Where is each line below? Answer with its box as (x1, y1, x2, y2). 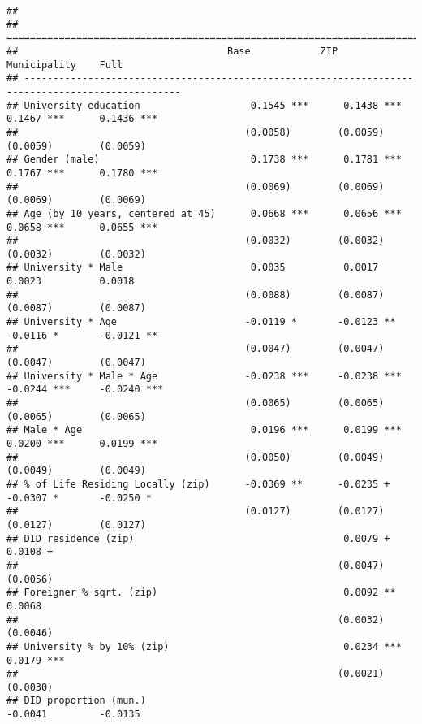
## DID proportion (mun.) (6, 695, 146, 707)
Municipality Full (6, 59, 123, 71)
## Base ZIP (6, 45, 338, 57)
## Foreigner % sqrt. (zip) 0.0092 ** (6, 587, 396, 599)
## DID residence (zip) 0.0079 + (6, 532, 390, 544)
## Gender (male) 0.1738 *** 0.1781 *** (6, 154, 402, 166)
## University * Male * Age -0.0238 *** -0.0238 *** (6, 370, 402, 382)
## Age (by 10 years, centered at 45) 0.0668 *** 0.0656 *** (6, 207, 402, 219)
